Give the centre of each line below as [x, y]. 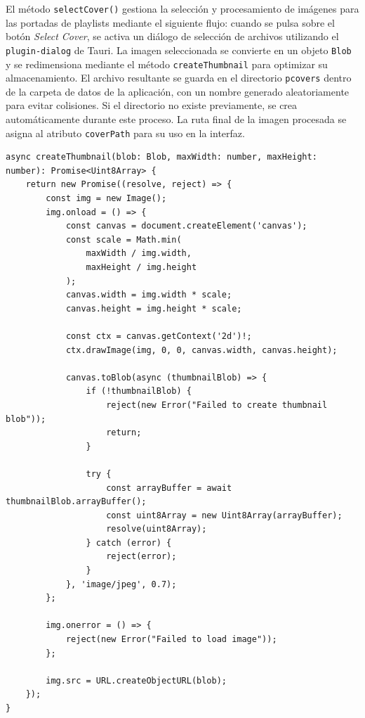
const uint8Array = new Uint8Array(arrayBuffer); [224, 515]
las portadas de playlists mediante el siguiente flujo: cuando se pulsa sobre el [170, 22]
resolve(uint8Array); [157, 529]
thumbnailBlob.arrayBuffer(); [76, 502]
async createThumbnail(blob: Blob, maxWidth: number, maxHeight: [161, 157]
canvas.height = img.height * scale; [154, 308]
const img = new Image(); [106, 199]
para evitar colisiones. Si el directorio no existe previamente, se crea [152, 105]
